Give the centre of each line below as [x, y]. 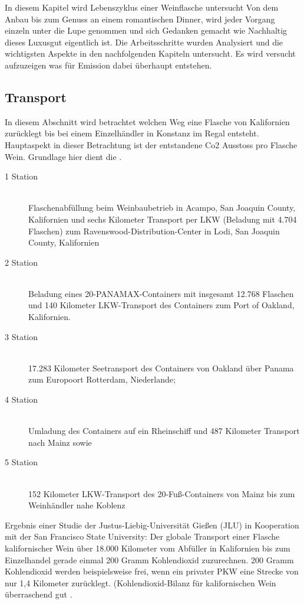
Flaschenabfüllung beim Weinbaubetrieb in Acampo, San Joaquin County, [162, 208]
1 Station [22, 176]
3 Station [22, 336]
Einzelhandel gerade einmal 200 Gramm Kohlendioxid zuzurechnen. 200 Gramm [149, 559]
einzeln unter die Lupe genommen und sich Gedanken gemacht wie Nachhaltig [146, 30]
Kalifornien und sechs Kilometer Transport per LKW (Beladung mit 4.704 [163, 219]
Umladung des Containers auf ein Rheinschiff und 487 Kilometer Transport [164, 431]
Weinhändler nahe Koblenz [77, 505]
